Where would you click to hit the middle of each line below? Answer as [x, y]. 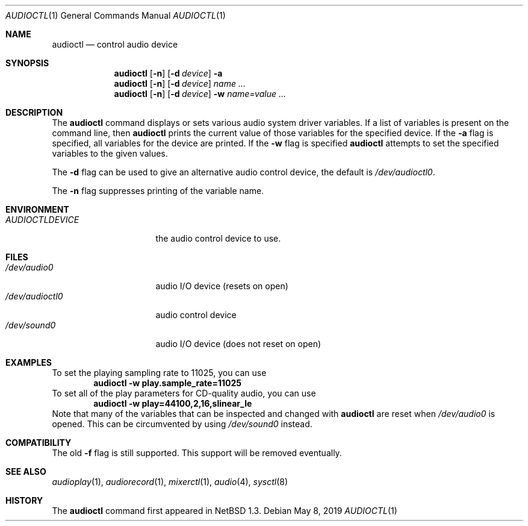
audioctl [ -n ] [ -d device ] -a [168, 73]
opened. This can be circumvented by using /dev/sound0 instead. [182, 424]
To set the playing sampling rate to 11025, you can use [159, 373]
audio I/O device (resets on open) [222, 286]
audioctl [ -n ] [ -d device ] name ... [180, 83]
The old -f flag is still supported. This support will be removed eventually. [197, 453]
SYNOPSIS [27, 63]
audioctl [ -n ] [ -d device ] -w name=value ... [200, 94]
